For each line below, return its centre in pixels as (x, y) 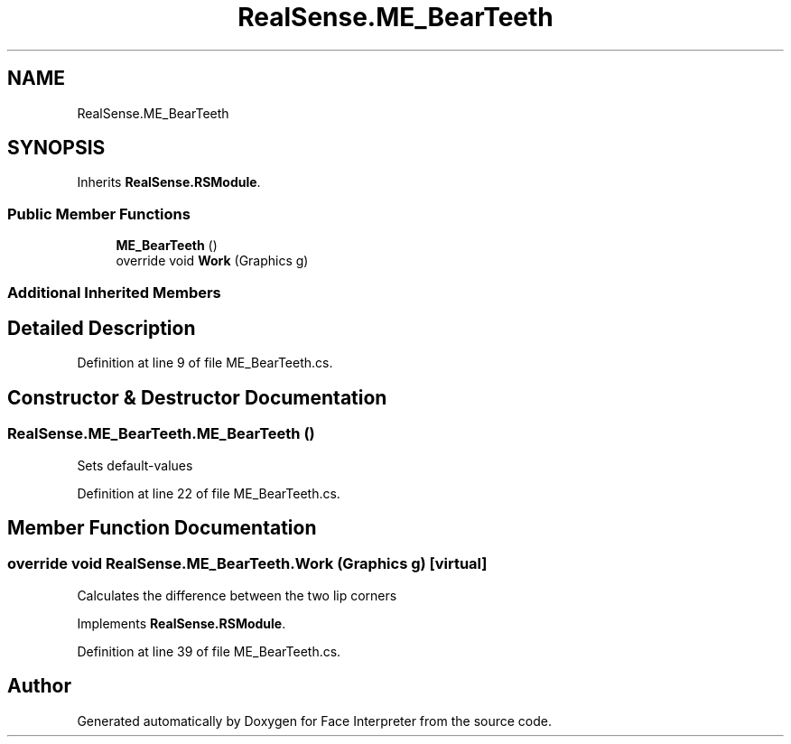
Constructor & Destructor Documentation (197, 397)
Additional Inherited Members (114, 292)
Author (39, 686)
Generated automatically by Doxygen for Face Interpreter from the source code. (314, 721)
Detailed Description (102, 328)
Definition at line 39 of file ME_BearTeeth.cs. (209, 651)
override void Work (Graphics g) (212, 261)
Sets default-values (135, 465)
